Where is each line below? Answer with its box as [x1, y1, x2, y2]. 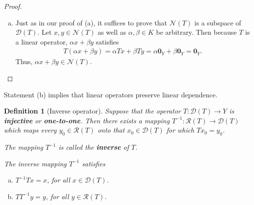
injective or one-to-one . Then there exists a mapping [4, 115, 170, 125]
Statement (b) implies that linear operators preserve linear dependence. [4, 89, 218, 99]
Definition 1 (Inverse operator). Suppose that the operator [4, 106, 181, 116]
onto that [97, 125, 125, 135]
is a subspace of [194, 17, 241, 27]
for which [166, 125, 194, 135]
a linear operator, [15, 36, 68, 46]
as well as [97, 27, 127, 37]
